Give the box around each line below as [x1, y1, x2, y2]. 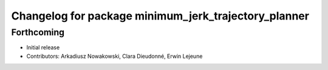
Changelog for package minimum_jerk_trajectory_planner [11, 9, 310, 23]
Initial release [26, 44, 60, 51]
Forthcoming [11, 27, 65, 38]
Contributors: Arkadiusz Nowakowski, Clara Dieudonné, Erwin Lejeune [26, 52, 203, 60]
